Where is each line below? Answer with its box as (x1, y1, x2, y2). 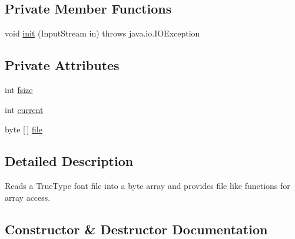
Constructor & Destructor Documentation (5, 220, 268, 238)
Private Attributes (5, 56, 120, 74)
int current (5, 103, 44, 115)
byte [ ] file (5, 123, 42, 135)
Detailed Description (5, 152, 134, 170)
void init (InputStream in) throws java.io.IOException (5, 27, 200, 39)
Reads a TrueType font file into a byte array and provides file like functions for (5, 179, 290, 191)
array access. (5, 191, 51, 203)
